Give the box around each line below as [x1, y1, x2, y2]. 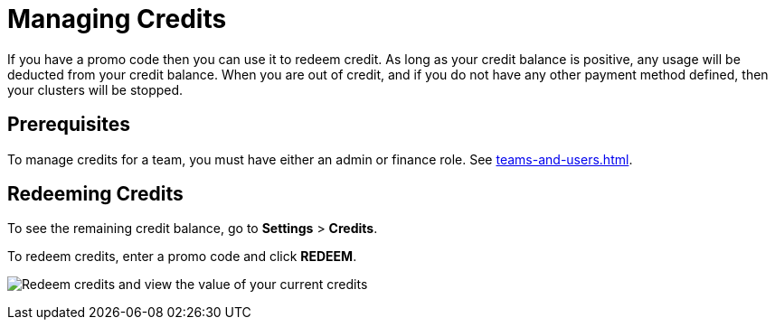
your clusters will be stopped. [7, 81, 184, 98]
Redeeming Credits [7, 182, 184, 206]
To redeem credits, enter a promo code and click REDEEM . [7, 248, 357, 265]
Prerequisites [7, 113, 130, 136]
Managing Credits [7, 4, 227, 34]
